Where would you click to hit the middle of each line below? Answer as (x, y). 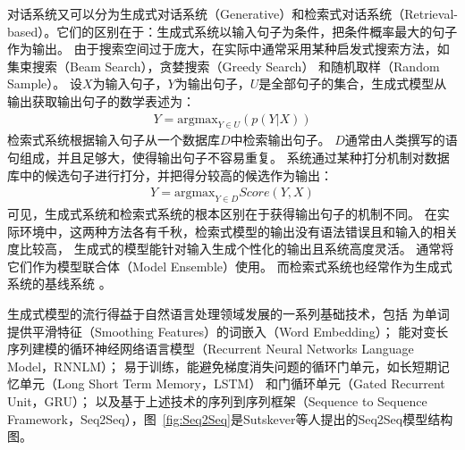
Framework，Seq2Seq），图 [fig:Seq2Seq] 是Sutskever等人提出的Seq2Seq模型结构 (230, 418)
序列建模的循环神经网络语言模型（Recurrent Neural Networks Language (211, 349)
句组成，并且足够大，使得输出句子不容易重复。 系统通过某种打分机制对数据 (228, 157)
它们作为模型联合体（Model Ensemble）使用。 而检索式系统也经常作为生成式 (230, 266)
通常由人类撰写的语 (401, 140)
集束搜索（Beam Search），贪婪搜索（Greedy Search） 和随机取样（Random (224, 66)
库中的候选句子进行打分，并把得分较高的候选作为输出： (170, 175)
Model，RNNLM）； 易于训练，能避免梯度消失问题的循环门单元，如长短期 (222, 366)
